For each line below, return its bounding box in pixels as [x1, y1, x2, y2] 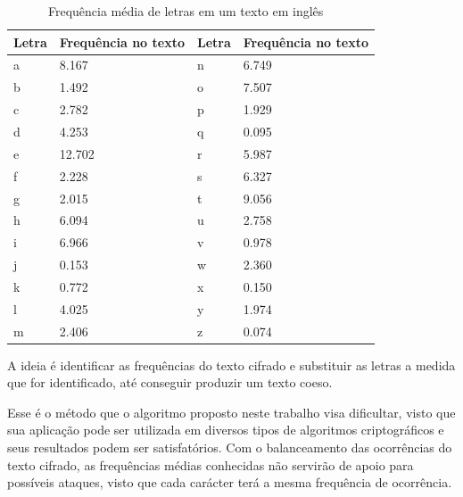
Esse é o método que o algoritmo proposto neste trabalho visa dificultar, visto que [7, 402, 456, 421]
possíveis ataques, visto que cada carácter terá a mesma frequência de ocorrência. [7, 473, 452, 492]
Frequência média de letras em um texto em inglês [47, 2, 324, 20]
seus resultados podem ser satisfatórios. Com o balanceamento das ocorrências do [7, 438, 452, 457]
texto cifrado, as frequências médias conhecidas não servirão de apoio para [7, 455, 414, 474]
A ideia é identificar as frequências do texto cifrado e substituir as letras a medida [7, 355, 456, 374]
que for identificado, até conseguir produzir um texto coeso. [7, 373, 333, 392]
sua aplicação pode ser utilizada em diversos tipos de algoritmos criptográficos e [7, 420, 444, 439]
